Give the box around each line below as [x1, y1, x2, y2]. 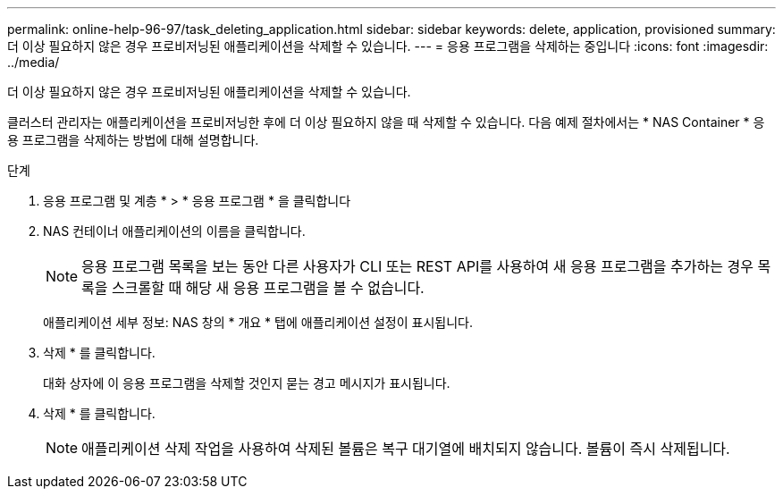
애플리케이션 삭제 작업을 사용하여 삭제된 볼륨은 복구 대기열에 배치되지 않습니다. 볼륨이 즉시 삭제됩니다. [81, 440, 730, 458]
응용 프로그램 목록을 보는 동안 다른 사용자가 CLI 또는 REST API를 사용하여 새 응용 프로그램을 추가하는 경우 [81, 257, 754, 275]
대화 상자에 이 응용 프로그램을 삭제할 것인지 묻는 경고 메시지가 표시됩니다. [43, 375, 450, 391]
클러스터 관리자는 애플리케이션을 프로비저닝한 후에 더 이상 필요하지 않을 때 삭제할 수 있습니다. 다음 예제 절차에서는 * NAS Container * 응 [7, 114, 765, 130]
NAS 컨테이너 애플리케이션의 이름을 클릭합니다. [43, 223, 306, 239]
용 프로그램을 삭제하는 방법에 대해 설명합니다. [7, 132, 259, 147]
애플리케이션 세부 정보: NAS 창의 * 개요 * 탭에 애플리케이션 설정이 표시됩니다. [43, 315, 473, 330]
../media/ [7, 55, 60, 70]
